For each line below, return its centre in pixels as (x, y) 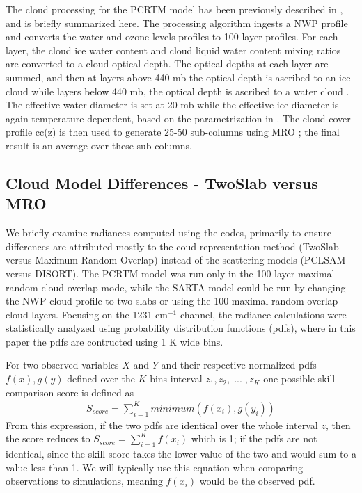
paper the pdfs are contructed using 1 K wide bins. (115, 341)
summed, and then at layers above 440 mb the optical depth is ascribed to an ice (178, 77)
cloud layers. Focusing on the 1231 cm (87, 314)
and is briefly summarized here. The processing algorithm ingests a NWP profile (177, 23)
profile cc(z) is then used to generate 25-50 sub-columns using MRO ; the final (173, 132)
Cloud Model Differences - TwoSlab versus (162, 183)
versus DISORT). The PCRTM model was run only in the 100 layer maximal (170, 273)
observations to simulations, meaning (84, 481)
